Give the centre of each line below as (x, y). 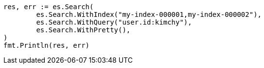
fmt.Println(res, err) (47, 45)
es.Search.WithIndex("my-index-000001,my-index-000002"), (149, 14)
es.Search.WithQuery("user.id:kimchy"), (114, 22)
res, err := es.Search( (49, 7)
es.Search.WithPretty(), (83, 30)
